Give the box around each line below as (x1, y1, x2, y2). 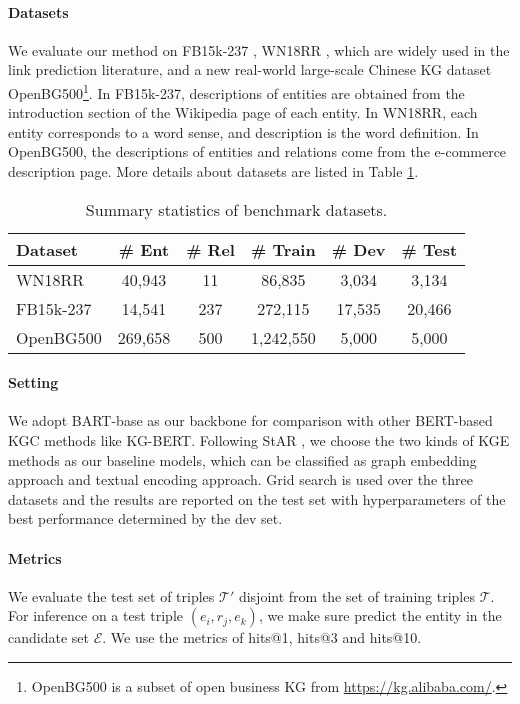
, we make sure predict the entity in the (258, 605, 502, 626)
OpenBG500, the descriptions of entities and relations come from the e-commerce (8, 141, 507, 162)
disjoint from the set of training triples (238, 585, 475, 606)
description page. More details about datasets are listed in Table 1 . (8, 161, 419, 182)
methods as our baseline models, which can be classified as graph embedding (8, 449, 477, 470)
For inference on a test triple (8, 605, 183, 626)
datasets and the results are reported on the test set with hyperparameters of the (8, 488, 506, 509)
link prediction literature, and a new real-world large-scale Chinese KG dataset (8, 59, 492, 80)
